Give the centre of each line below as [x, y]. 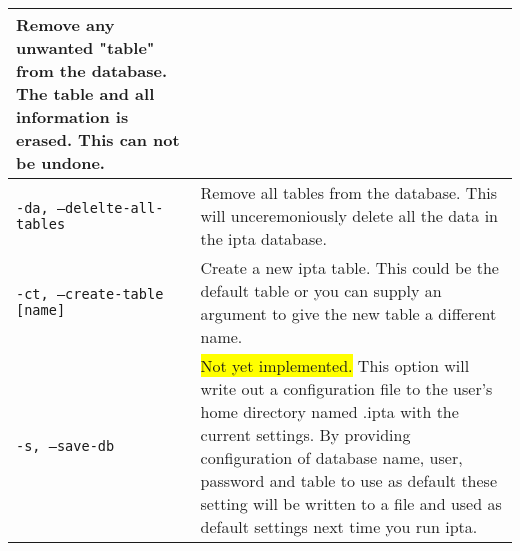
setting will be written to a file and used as [351, 503]
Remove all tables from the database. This [349, 192]
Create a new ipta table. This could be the [349, 267]
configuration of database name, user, [331, 457]
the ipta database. [263, 238]
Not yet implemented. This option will [335, 365]
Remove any [65, 24]
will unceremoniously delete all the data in [349, 215]
